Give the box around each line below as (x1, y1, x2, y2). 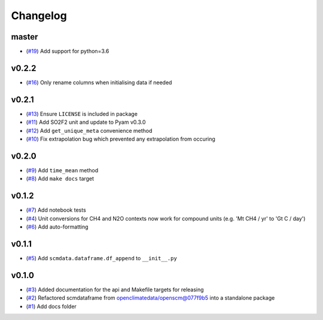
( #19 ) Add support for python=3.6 (26, 48, 109, 55)
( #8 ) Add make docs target (26, 175, 95, 182)
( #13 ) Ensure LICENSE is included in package (26, 110, 138, 117)
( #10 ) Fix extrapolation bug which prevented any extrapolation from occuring (26, 135, 215, 143)
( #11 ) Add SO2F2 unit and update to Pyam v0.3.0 (26, 118, 146, 126)
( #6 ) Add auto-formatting (26, 223, 89, 230)
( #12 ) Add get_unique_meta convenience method (26, 127, 153, 134)
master (11, 32, 38, 42)
